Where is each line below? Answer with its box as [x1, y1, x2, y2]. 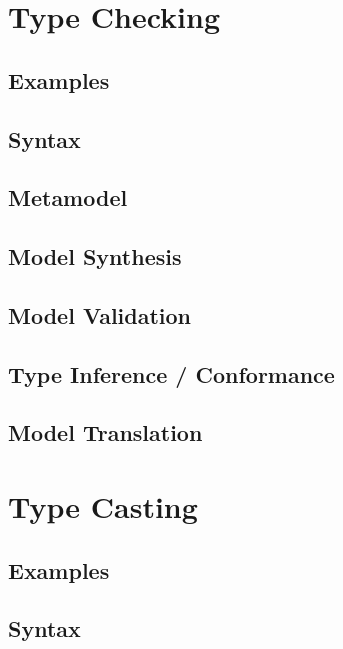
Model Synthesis [8, 241, 182, 272]
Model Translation [8, 417, 203, 448]
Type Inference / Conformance [8, 358, 335, 389]
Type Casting [8, 486, 198, 527]
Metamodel [8, 182, 128, 213]
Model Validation [8, 299, 192, 330]
